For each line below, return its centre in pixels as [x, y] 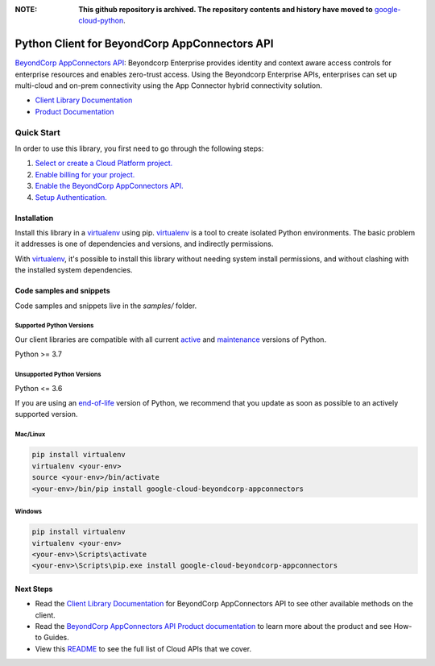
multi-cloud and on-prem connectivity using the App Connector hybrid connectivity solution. [168, 85]
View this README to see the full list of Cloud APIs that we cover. [143, 648]
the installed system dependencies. [74, 270]
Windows [29, 511]
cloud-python [101, 21]
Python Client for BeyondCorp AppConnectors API [144, 44]
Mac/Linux [30, 435]
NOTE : [26, 9]
